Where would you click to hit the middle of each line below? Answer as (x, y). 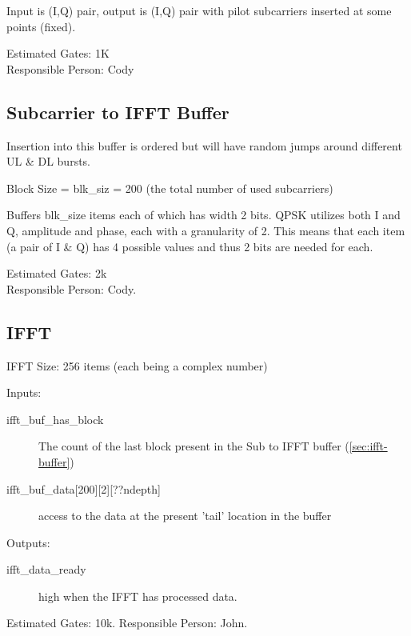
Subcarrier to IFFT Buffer (118, 112)
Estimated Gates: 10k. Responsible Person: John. (127, 623)
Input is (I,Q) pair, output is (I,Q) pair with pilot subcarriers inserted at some (199, 10)
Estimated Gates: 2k (57, 273)
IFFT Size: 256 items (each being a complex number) (137, 365)
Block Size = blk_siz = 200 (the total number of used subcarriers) (170, 188)
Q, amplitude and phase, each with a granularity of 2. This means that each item (206, 230)
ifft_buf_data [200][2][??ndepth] (84, 488)
